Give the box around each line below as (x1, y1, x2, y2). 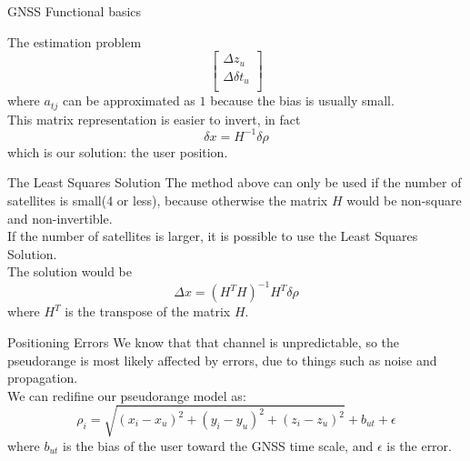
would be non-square (346, 190, 462, 209)
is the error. (386, 436, 452, 455)
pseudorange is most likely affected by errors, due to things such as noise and (7, 350, 437, 369)
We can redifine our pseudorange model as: (7, 386, 246, 405)
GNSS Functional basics (7, 2, 142, 20)
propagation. (7, 368, 78, 387)
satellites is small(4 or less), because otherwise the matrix (7, 190, 328, 209)
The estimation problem (7, 32, 142, 51)
